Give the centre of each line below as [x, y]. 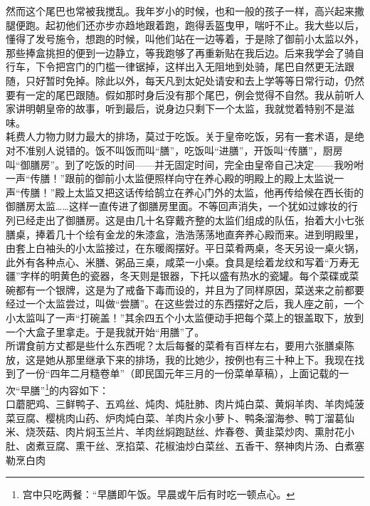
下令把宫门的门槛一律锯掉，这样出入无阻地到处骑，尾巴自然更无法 [190, 67]
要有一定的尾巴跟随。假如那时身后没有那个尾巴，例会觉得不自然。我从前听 [180, 94]
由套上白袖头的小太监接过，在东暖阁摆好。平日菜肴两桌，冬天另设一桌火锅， [185, 248]
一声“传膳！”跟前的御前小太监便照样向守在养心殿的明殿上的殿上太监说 [170, 178]
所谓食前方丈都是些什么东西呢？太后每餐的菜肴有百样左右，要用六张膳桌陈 [180, 346]
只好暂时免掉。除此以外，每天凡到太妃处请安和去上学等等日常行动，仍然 [195, 80]
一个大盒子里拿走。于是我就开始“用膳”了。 [105, 331]
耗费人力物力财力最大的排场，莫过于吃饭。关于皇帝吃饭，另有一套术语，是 [180, 136]
